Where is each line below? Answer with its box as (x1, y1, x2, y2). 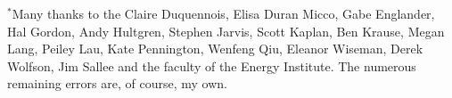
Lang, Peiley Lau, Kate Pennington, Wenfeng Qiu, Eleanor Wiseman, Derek (7, 39, 423, 58)
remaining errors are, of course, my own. (7, 74, 227, 93)
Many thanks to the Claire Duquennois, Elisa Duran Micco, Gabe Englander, (12, 4, 435, 22)
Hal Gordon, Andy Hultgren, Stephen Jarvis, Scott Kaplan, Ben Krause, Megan (7, 21, 445, 40)
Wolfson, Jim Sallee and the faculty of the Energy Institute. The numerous (7, 56, 416, 75)
